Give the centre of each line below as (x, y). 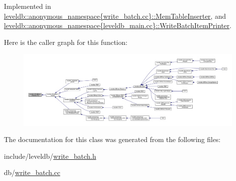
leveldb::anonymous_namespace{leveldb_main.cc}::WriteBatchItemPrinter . (118, 25)
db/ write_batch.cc (32, 172)
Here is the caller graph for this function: (66, 42)
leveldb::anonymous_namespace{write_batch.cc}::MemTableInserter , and (115, 16)
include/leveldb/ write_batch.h (50, 156)
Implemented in (28, 6)
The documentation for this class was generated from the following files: (112, 139)
